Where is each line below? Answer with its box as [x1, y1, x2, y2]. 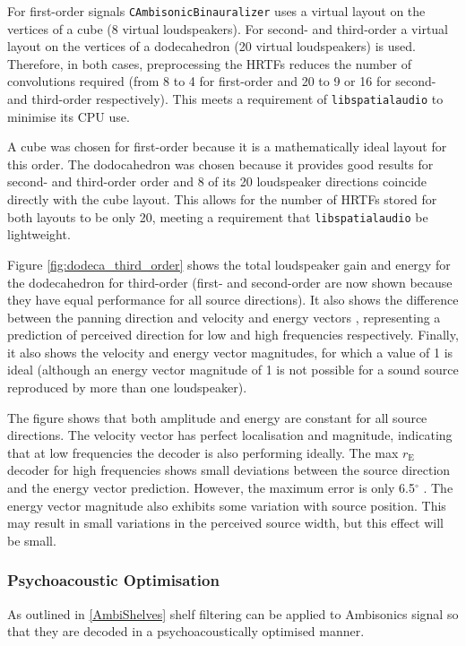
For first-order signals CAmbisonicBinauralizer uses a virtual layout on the [7, 2, 426, 20]
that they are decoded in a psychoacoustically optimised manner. [7, 622, 365, 641]
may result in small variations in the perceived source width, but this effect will [7, 513, 444, 532]
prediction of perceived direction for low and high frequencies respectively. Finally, [7, 325, 459, 344]
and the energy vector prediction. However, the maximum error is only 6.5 [7, 478, 415, 497]
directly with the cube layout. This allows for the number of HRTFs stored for [7, 190, 437, 209]
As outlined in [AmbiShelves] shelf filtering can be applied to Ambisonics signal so [7, 604, 459, 623]
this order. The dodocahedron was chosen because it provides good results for [7, 154, 434, 173]
